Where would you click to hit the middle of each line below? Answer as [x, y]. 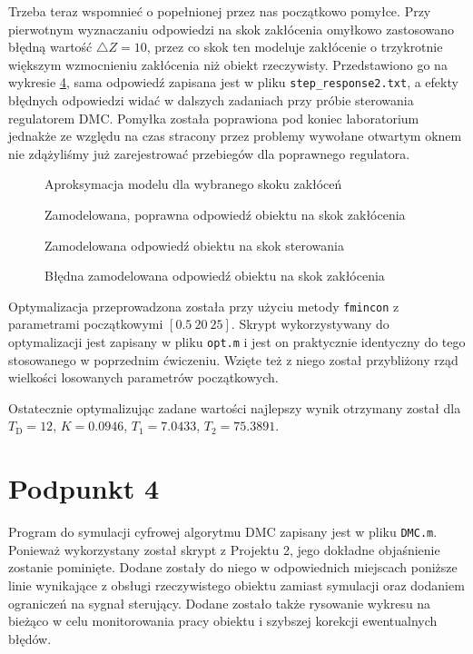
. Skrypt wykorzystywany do [310, 324]
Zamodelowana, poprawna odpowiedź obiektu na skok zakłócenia [225, 214]
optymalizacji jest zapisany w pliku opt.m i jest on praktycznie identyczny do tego [237, 342]
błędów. [30, 638]
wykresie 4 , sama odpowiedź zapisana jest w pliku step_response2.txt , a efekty [233, 82]
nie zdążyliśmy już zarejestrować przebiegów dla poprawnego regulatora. [209, 153]
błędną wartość [50, 47]
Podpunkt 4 [84, 488]
